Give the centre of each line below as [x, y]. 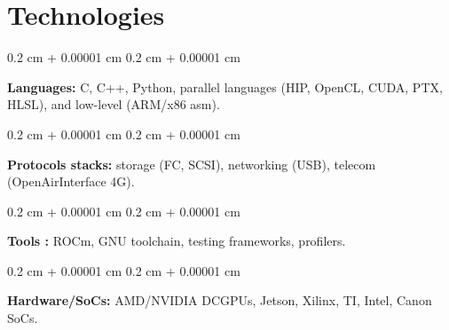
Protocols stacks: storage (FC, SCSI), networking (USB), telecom [192, 164]
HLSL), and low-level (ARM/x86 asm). [114, 104]
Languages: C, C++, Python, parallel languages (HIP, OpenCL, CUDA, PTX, [225, 86]
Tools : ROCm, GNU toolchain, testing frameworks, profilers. [177, 241]
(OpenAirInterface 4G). [71, 181]
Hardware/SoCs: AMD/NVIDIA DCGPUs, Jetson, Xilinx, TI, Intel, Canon [220, 300]
